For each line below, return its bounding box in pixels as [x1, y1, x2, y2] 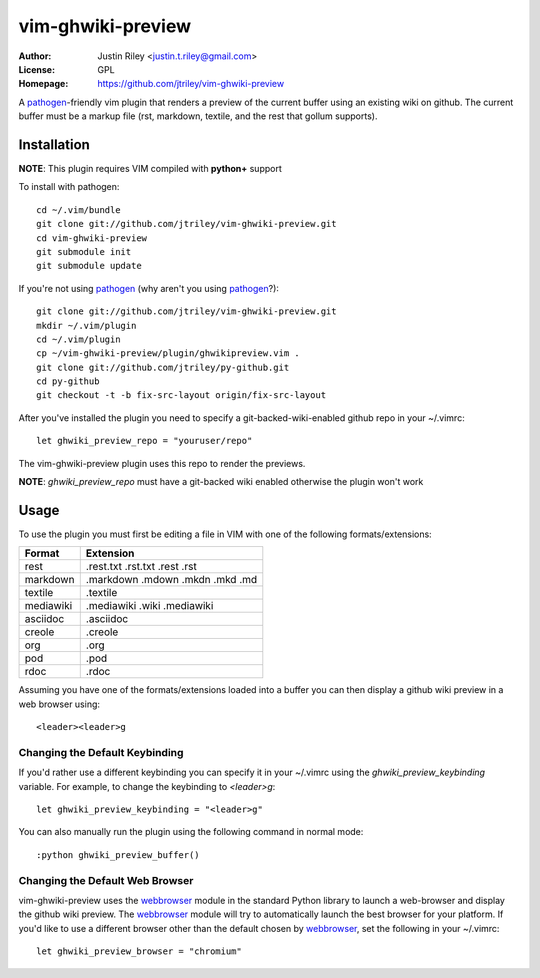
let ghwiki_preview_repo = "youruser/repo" [36, 435, 253, 447]
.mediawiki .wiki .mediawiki [85, 599, 214, 613]
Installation [18, 136, 90, 153]
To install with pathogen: [18, 181, 120, 193]
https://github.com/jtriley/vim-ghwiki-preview [97, 78, 285, 90]
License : [18, 63, 55, 75]
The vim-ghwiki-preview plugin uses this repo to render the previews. [18, 457, 306, 469]
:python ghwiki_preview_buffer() [36, 849, 200, 860]
